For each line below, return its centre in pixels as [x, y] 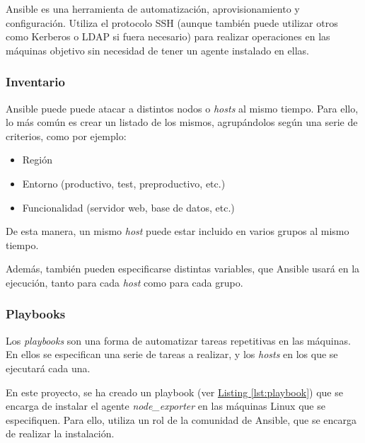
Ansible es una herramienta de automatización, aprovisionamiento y [153, 8]
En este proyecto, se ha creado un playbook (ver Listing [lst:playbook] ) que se [174, 392]
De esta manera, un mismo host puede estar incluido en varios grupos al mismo [178, 231]
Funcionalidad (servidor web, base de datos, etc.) [128, 207]
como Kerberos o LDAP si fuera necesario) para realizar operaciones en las [168, 36]
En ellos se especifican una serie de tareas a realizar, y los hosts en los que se [172, 354]
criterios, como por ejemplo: [66, 136]
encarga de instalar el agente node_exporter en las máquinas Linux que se [166, 406]
